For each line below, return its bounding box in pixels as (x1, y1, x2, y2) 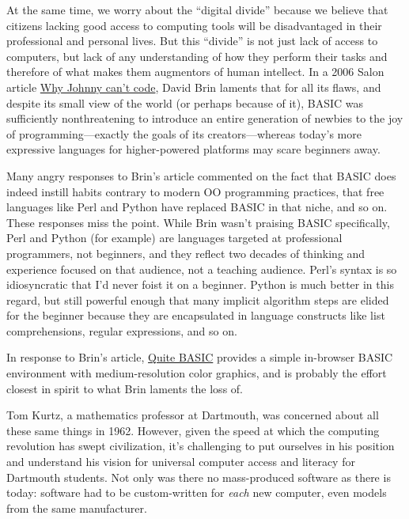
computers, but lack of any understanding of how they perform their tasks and (6, 47, 388, 64)
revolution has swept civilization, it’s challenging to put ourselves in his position (6, 438, 395, 454)
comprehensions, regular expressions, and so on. (6, 322, 237, 339)
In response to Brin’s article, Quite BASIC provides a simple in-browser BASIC (6, 349, 393, 366)
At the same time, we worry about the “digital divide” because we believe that (6, 2, 388, 17)
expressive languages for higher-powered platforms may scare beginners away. (6, 141, 381, 157)
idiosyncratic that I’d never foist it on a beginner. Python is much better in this (6, 276, 394, 293)
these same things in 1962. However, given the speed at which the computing (6, 422, 380, 438)
